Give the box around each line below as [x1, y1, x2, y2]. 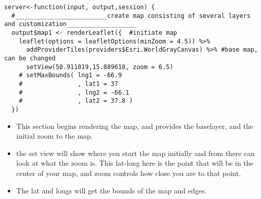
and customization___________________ [4, 20, 137, 28]
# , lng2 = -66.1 [18, 89, 129, 96]
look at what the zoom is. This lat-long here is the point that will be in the [16, 158, 254, 168]
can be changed [4, 54, 56, 62]
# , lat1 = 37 [18, 80, 118, 87]
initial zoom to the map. [16, 130, 93, 141]
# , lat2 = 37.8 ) [18, 97, 133, 105]
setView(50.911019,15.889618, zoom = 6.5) [26, 63, 174, 71]
